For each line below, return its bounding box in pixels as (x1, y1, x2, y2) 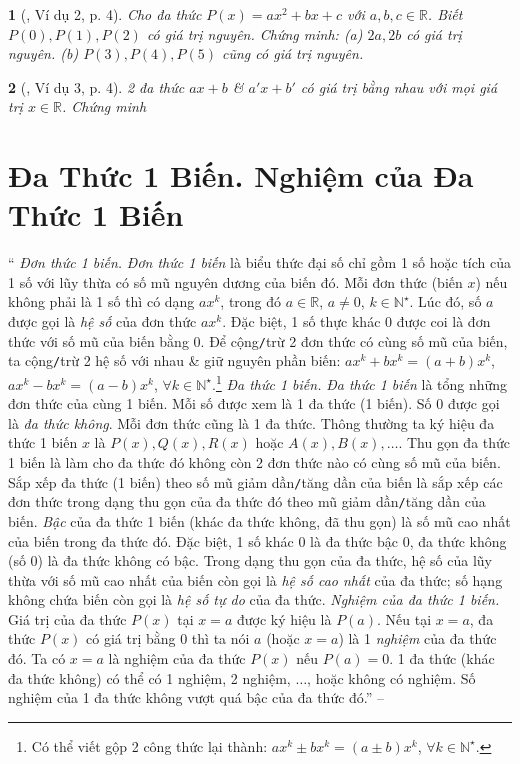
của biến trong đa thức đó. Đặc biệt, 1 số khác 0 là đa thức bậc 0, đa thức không (8, 530, 507, 551)
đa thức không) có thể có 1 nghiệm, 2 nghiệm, (8, 667, 291, 688)
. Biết (427, 4, 463, 24)
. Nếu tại (377, 608, 432, 629)
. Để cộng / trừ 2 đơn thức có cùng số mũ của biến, (200, 330, 508, 351)
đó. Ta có (8, 648, 66, 669)
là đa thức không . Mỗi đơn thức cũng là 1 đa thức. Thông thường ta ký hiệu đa (8, 412, 495, 433)
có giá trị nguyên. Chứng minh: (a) (146, 23, 363, 44)
